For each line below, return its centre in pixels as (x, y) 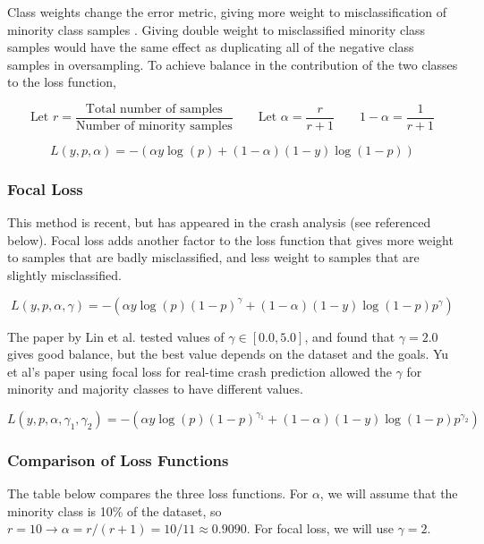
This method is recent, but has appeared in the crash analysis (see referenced (219, 222)
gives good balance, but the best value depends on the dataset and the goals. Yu (228, 354)
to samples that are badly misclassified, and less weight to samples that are (213, 257)
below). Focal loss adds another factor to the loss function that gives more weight (230, 239)
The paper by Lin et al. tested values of (116, 336)
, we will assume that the (389, 493)
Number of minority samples (154, 127)
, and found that (350, 336)
